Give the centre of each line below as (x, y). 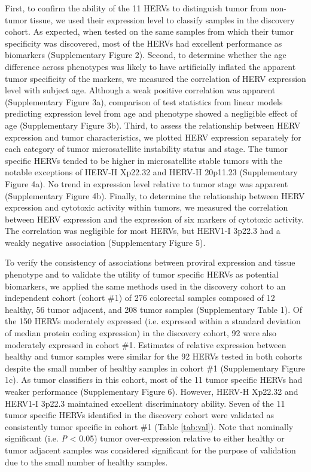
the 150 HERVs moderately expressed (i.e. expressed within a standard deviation (153, 321)
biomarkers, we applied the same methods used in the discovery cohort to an (145, 286)
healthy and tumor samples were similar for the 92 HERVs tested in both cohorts (154, 356)
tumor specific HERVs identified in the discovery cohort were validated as (140, 415)
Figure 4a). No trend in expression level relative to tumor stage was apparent (147, 183)
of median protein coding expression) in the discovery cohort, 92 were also (141, 333)
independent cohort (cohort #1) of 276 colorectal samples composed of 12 (140, 298)
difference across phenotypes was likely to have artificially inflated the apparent (150, 66)
